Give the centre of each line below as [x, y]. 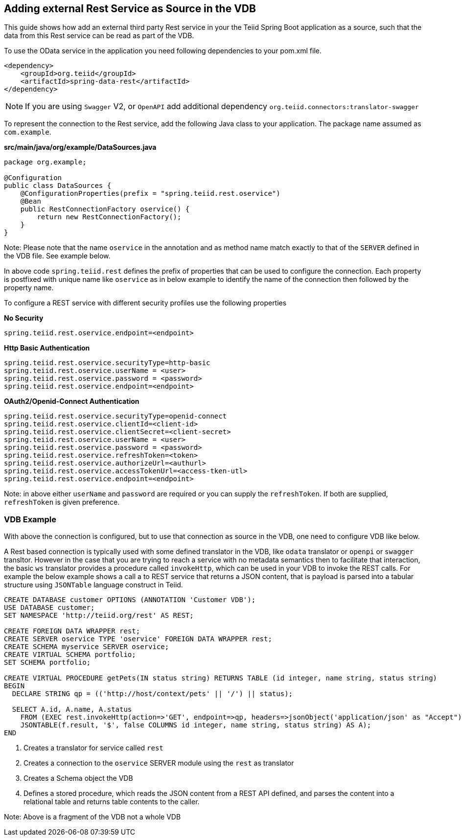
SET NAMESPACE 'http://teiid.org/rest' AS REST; [99, 616]
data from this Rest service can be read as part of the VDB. [99, 36]
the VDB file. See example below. [57, 256]
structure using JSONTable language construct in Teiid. [93, 585]
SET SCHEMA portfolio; [47, 663]
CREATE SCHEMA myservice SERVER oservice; [87, 647]
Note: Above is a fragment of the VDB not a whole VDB [92, 817]
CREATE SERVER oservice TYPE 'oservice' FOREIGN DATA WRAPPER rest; [138, 639]
